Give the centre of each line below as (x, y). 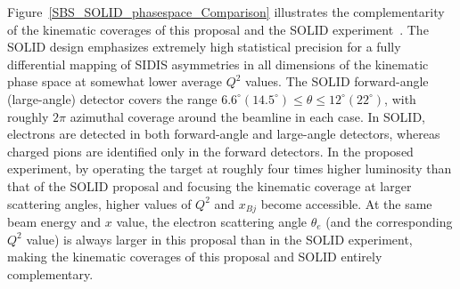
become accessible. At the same (346, 203)
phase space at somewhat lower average (115, 81)
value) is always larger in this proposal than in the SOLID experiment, (219, 239)
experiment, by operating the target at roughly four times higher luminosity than (230, 169)
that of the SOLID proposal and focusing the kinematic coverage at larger (209, 185)
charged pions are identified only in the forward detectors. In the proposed (210, 151)
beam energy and (54, 221)
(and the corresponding (389, 221)
